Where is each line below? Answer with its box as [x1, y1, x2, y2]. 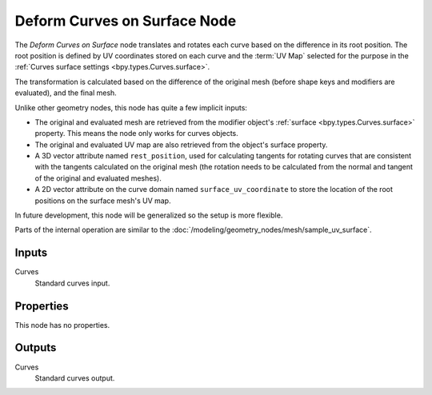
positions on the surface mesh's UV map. [34, 196, 171, 205]
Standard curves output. [34, 373, 115, 383]
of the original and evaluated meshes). [34, 173, 162, 183]
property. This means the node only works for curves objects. [34, 129, 239, 138]
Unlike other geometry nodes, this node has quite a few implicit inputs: [14, 102, 248, 112]
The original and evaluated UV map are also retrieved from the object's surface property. [34, 140, 328, 150]
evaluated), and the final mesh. [14, 88, 118, 98]
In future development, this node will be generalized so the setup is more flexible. [14, 210, 283, 220]
